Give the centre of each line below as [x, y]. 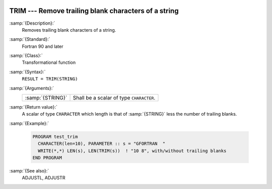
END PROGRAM [47, 158]
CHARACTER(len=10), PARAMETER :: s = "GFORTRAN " [102, 144]
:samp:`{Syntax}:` [27, 72]
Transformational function [49, 62]
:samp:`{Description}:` [32, 23]
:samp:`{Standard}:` [30, 39]
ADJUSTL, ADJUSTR [44, 178]
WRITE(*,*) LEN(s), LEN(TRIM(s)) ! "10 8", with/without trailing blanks [132, 151]
